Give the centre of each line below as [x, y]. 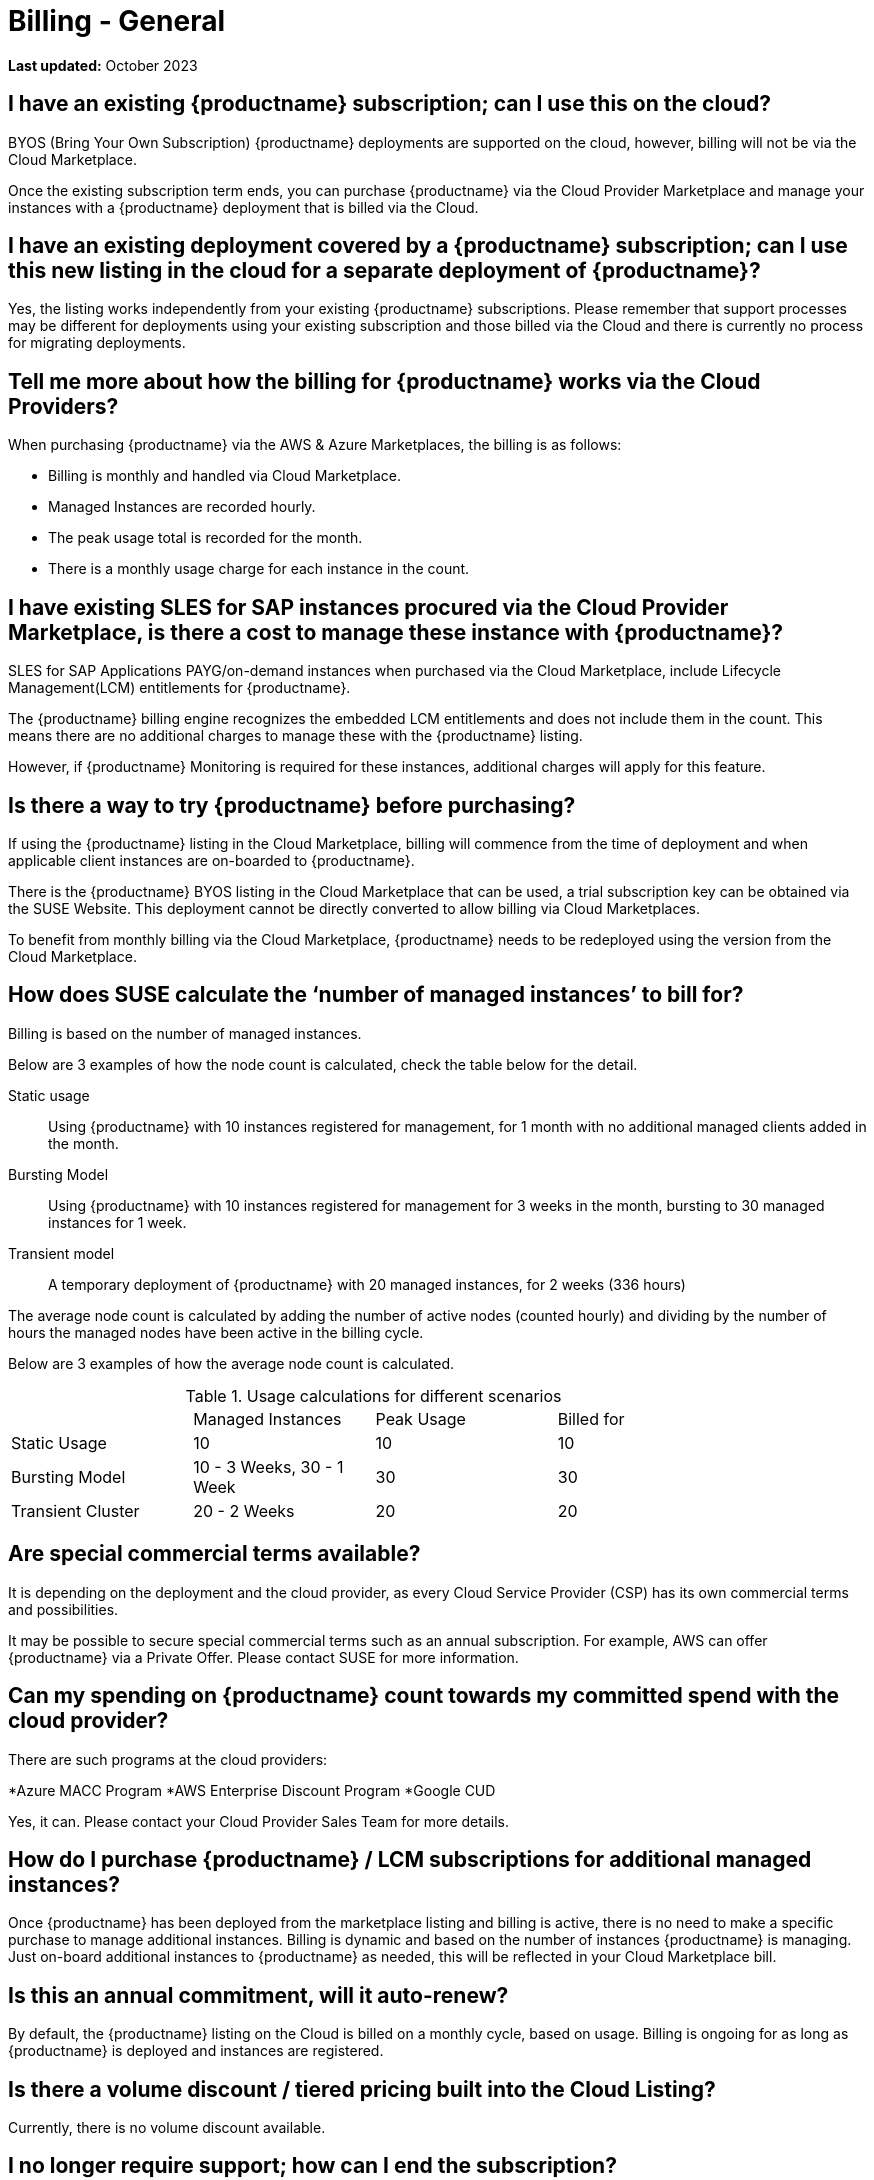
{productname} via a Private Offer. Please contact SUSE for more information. [263, 1657]
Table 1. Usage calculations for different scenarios [373, 1395]
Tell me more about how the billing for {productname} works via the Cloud [384, 381]
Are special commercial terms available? [214, 1554]
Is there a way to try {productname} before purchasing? [292, 805]
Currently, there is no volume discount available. [167, 2128]
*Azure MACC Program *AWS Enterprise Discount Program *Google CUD [252, 1790]
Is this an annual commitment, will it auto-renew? [258, 1995]
